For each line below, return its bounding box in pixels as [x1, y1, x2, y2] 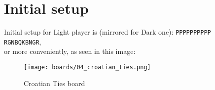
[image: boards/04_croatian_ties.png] [24, 64, 151, 71]
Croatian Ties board [24, 78, 85, 88]
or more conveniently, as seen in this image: [4, 46, 136, 56]
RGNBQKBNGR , [4, 36, 41, 46]
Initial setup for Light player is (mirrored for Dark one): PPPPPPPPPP [4, 27, 211, 37]
